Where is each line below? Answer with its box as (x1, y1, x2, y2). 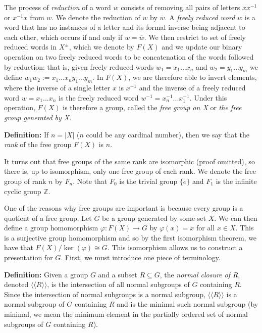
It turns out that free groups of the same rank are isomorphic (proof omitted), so (4, 156, 255, 166)
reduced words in (4, 41, 57, 52)
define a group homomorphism (4, 222, 98, 233)
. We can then (214, 212, 257, 223)
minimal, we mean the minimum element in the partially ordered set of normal (4, 309, 248, 319)
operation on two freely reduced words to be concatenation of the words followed (4, 51, 254, 62)
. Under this (189, 92, 227, 103)
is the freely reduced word (59, 92, 139, 103)
